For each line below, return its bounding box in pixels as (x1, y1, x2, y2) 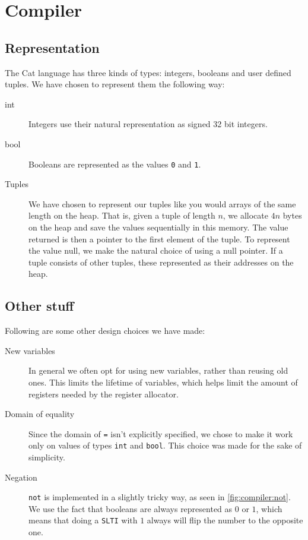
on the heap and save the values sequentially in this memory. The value (28, 220, 288, 233)
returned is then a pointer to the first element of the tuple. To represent (28, 232, 290, 245)
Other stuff (5, 296, 74, 315)
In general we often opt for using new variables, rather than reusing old (28, 364, 288, 377)
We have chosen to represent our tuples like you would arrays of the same (28, 197, 296, 210)
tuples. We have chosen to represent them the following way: (5, 78, 225, 90)
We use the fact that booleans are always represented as (28, 502, 233, 514)
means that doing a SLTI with (28, 514, 138, 526)
